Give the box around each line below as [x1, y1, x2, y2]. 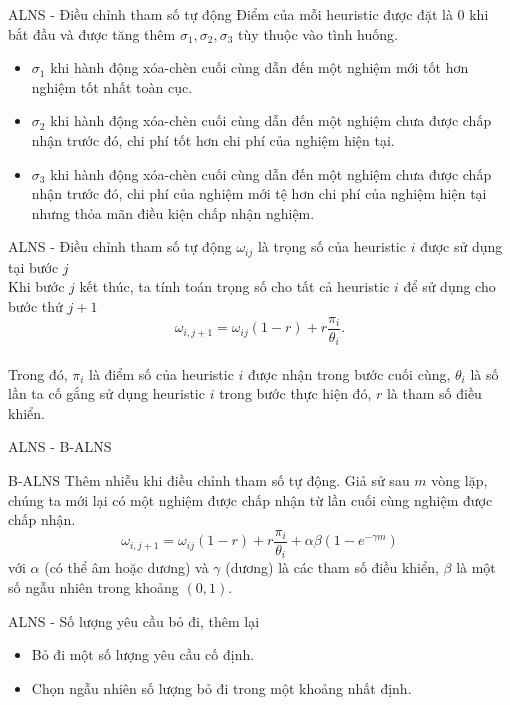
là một [456, 557, 496, 578]
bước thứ [8, 295, 63, 316]
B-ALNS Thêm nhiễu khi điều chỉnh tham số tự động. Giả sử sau [8, 470, 410, 491]
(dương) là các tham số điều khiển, [225, 557, 439, 578]
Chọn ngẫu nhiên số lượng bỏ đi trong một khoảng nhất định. [31, 677, 412, 698]
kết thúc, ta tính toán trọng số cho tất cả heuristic [79, 276, 390, 297]
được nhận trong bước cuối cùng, [248, 363, 451, 384]
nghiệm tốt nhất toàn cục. [31, 76, 193, 97]
